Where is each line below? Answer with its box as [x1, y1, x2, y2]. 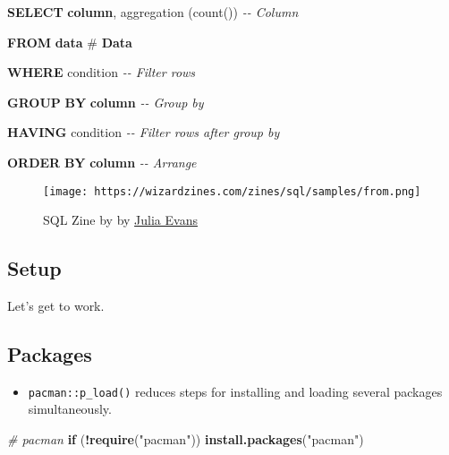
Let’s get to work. [7, 296, 105, 315]
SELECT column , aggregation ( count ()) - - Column [7, 3, 299, 21]
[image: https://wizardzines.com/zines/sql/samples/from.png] [43, 185, 421, 198]
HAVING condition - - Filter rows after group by [7, 123, 280, 142]
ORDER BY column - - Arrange [7, 152, 197, 171]
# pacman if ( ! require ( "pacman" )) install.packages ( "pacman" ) [7, 430, 364, 449]
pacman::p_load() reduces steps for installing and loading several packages [28, 382, 443, 400]
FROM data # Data [7, 32, 132, 51]
